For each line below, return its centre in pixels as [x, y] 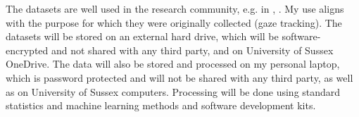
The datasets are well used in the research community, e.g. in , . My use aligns [175, 8]
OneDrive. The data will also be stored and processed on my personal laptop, [173, 64]
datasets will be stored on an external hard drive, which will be [142, 36]
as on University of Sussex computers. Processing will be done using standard [173, 91]
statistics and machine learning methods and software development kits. [161, 105]
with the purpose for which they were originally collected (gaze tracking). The [174, 22]
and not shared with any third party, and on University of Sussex [192, 50]
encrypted [27, 50]
